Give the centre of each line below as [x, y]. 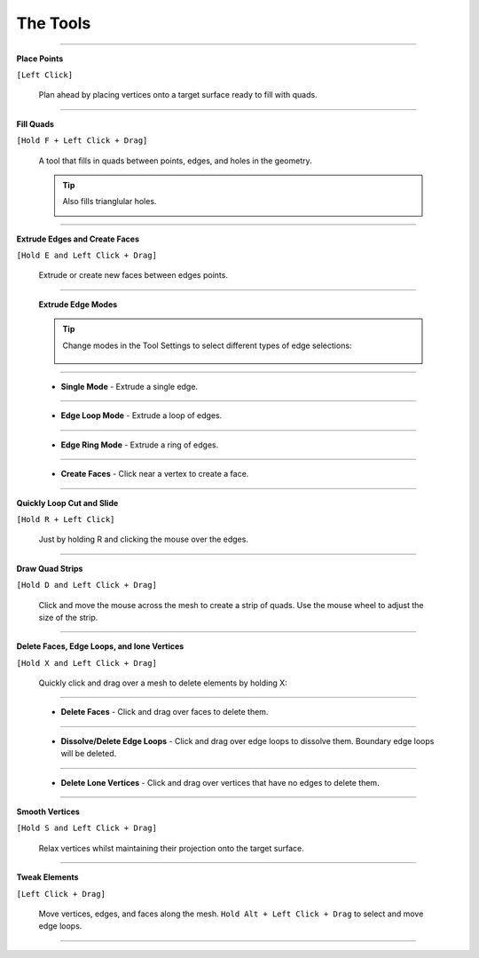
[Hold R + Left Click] [66, 519]
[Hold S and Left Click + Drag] [86, 828]
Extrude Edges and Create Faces [78, 239]
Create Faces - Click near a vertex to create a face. [155, 474]
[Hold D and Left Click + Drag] [86, 585]
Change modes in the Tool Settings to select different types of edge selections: [207, 345]
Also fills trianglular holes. [110, 202]
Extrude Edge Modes [78, 304]
